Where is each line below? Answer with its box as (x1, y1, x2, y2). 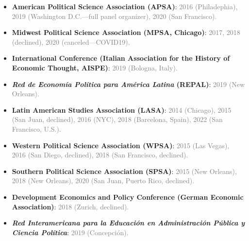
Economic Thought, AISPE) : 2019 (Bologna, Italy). (12, 62, 178, 72)
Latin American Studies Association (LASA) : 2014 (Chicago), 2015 (12, 104, 232, 115)
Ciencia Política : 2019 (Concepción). (12, 227, 129, 237)
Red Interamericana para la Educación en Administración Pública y (12, 218, 245, 228)
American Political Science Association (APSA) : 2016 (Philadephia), (12, 1, 238, 11)
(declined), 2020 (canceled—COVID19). (12, 36, 130, 47)
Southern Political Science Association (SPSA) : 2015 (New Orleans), (12, 166, 237, 176)
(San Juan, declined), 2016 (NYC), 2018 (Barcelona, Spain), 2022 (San (12, 114, 223, 124)
